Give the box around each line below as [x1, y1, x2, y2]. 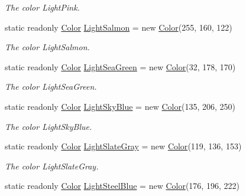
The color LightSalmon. [5, 41, 90, 53]
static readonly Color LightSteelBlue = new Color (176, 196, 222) [5, 179, 239, 192]
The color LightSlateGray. [5, 159, 99, 172]
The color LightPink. [5, 1, 80, 13]
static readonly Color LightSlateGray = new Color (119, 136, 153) [5, 140, 242, 152]
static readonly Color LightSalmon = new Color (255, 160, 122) [5, 21, 232, 33]
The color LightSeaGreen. [5, 80, 97, 93]
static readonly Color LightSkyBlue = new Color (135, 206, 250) [5, 100, 235, 112]
